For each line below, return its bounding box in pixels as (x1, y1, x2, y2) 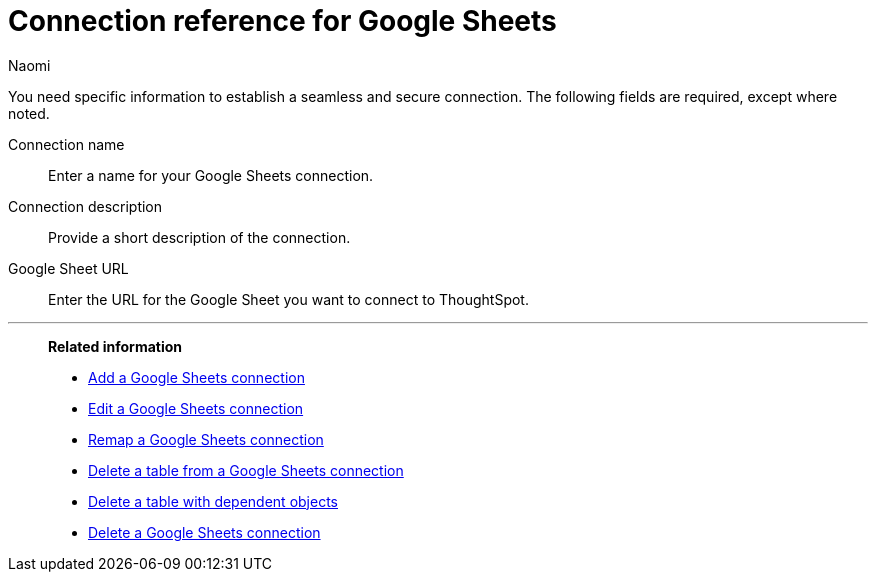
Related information (48, 337, 183, 355)
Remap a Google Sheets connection (88, 430, 324, 448)
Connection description (8, 197, 163, 215)
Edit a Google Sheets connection (88, 399, 304, 417)
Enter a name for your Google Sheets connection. (48, 166, 374, 184)
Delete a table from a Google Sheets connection (88, 461, 404, 479)
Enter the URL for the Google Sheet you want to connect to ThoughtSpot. (48, 290, 529, 308)
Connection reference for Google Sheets (8, 4, 557, 38)
